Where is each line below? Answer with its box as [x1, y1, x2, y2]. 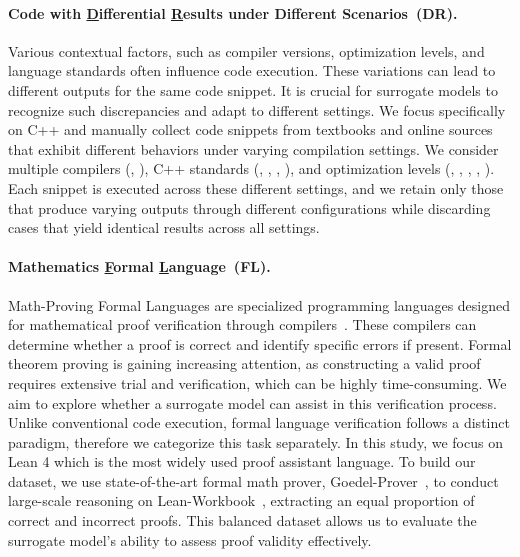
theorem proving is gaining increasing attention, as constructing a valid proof [8, 353, 481, 374]
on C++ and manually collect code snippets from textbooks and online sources [8, 119, 493, 140]
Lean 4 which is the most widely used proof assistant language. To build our [8, 451, 476, 472]
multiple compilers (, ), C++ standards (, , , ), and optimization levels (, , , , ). [8, 158, 495, 179]
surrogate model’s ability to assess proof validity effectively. [8, 529, 372, 550]
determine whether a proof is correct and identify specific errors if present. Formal [8, 333, 512, 354]
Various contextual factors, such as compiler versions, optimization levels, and [8, 40, 485, 61]
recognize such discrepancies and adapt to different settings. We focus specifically [8, 99, 506, 120]
